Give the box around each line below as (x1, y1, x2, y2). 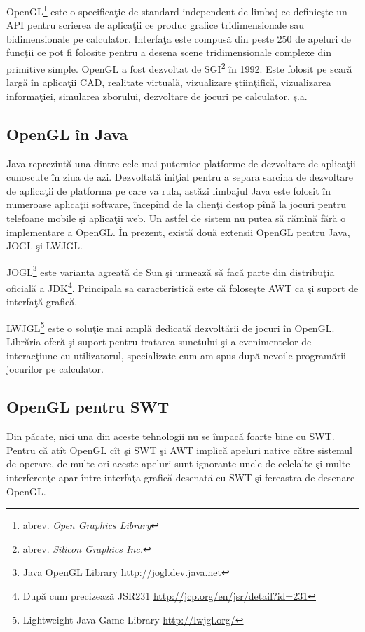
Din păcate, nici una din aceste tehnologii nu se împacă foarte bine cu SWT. (6, 429, 335, 444)
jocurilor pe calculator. (6, 362, 104, 376)
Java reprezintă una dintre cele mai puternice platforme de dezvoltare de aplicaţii (6, 156, 356, 170)
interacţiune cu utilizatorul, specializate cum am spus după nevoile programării (6, 348, 346, 362)
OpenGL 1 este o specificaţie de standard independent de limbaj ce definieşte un (6, 2, 347, 18)
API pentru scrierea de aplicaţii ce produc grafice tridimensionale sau (6, 18, 304, 32)
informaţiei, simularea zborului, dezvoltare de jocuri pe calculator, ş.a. (6, 88, 308, 103)
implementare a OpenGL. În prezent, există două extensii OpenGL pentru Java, (6, 224, 350, 239)
